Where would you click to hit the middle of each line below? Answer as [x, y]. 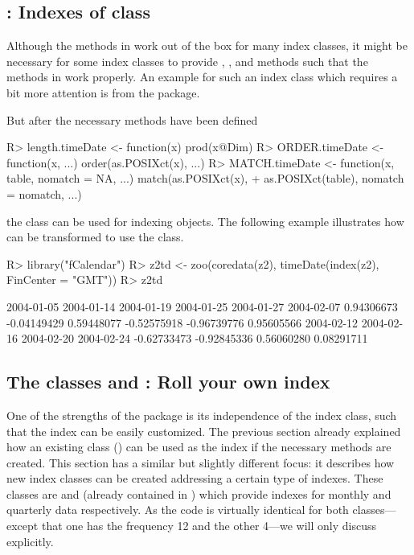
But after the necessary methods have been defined [132, 119]
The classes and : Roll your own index [168, 382]
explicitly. [30, 541]
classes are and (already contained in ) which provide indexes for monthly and [199, 493]
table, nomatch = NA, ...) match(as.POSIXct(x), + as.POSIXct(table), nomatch [205, 178]
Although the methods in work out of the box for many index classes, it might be [207, 45]
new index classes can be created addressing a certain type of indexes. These [195, 478]
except [23, 526]
